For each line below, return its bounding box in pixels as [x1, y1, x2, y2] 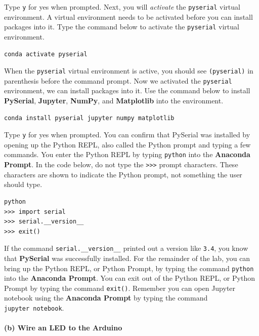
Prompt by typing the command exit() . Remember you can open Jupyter [4, 282, 236, 293]
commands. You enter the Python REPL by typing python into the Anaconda [4, 149, 250, 160]
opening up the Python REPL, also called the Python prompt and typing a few [4, 139, 251, 150]
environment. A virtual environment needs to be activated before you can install [4, 11, 253, 22]
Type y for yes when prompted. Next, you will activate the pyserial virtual [4, 2, 240, 12]
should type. [4, 179, 42, 190]
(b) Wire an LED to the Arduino [4, 322, 122, 333]
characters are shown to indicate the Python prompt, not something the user [4, 169, 242, 179]
